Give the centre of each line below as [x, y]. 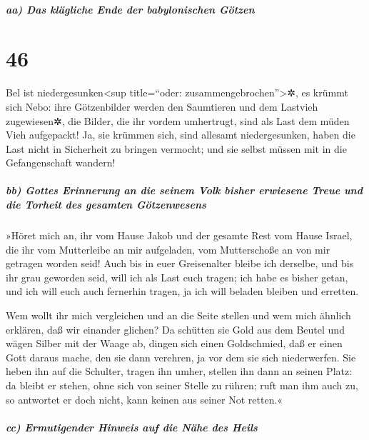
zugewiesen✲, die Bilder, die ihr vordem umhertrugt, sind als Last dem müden [178, 120]
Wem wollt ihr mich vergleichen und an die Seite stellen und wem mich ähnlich [178, 315]
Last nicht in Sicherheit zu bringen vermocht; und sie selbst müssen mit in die [176, 148]
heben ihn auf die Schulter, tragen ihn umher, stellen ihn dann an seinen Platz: [179, 371]
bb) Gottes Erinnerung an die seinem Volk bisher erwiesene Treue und [184, 190]
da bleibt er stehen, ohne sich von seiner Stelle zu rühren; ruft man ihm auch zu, [182, 385]
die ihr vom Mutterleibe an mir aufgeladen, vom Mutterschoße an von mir [168, 249]
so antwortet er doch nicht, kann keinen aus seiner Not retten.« [145, 399]
